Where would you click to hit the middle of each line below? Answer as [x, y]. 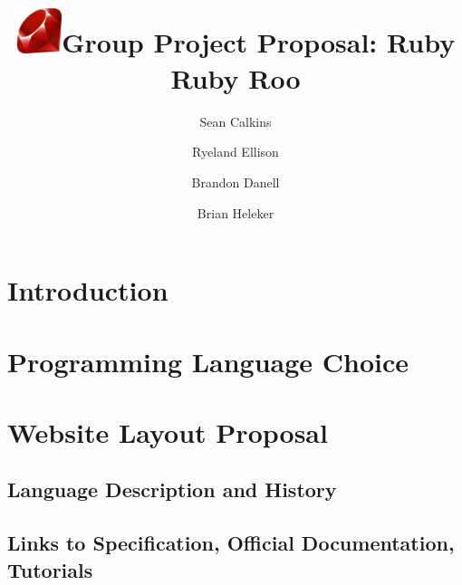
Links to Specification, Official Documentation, [231, 543]
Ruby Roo [236, 77]
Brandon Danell [236, 182]
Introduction [88, 290]
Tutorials [50, 569]
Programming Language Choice [208, 361]
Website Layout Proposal [168, 432]
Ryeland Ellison [236, 152]
